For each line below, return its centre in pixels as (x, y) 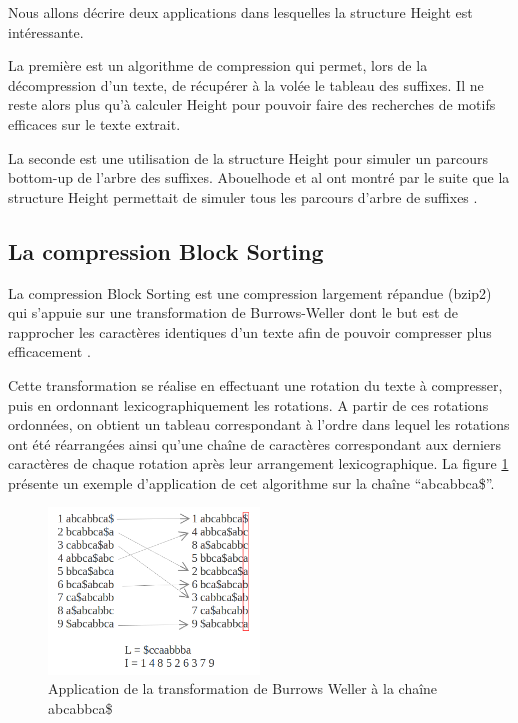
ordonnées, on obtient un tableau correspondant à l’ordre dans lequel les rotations (259, 424)
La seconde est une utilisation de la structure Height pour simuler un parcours (248, 157)
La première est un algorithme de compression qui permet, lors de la (218, 65)
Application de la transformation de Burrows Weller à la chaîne (243, 688)
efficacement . (49, 351)
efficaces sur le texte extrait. (94, 123)
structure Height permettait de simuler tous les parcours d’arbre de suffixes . (243, 196)
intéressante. (46, 31)
